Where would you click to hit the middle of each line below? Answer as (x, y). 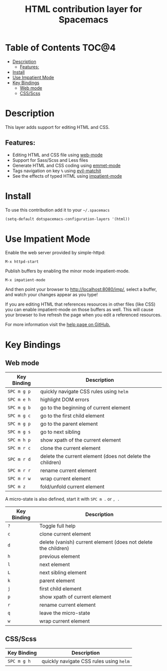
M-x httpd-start (22, 262)
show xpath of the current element (81, 440)
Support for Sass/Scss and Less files (50, 160)
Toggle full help (58, 526)
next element (55, 564)
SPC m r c (19, 448)
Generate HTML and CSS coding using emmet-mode (66, 165)
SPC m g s (19, 432)
